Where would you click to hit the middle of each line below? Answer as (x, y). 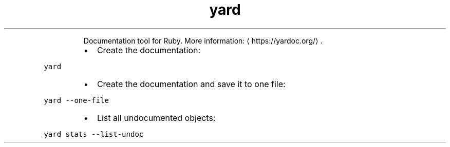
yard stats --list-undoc (94, 134)
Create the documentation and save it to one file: (191, 84)
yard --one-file (76, 100)
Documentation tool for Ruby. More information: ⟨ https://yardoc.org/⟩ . (203, 40)
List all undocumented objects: (156, 118)
